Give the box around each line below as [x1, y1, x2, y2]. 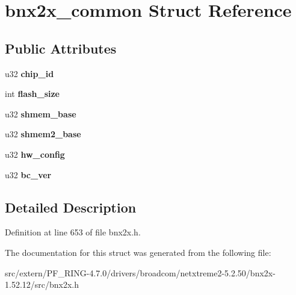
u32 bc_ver [5, 168, 52, 181]
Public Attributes [5, 39, 117, 57]
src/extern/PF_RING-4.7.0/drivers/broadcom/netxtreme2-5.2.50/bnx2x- [5, 266, 276, 279]
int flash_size [5, 87, 60, 100]
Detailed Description [5, 197, 137, 216]
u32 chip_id [5, 67, 54, 79]
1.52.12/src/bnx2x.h [5, 278, 79, 291]
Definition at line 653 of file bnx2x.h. [5, 226, 141, 238]
